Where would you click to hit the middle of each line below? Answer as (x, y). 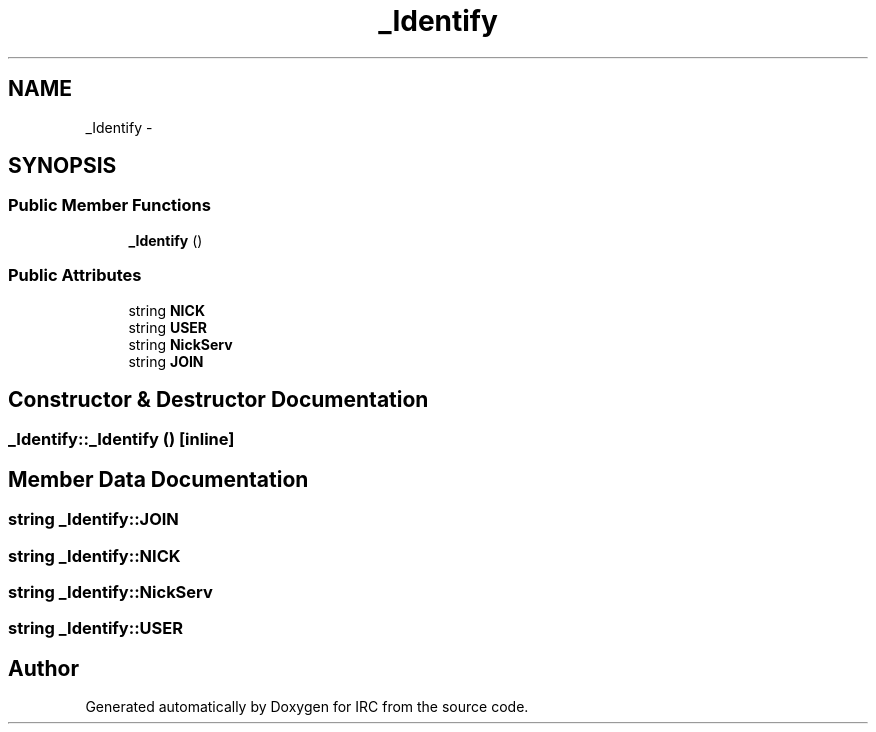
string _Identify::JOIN (93, 519)
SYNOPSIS (62, 166)
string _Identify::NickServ (110, 592)
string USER (168, 327)
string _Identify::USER (95, 628)
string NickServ (180, 344)
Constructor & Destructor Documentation (218, 399)
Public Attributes (75, 275)
